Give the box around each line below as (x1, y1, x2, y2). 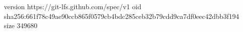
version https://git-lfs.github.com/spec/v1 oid (4, 1, 142, 11)
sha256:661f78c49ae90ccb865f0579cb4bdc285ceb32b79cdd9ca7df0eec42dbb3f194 (4, 11, 239, 21)
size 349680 (4, 20, 38, 31)
